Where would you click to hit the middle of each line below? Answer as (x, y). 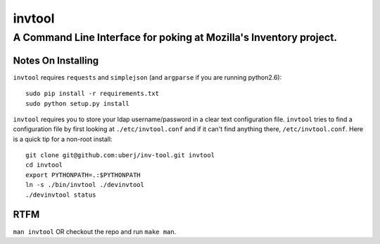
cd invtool (44, 165)
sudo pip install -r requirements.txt (93, 94)
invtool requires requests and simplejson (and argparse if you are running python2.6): (147, 77)
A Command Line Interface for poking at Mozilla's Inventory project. (175, 37)
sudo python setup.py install (78, 103)
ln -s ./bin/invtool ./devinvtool (85, 185)
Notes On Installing (56, 60)
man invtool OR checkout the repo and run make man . (95, 231)
